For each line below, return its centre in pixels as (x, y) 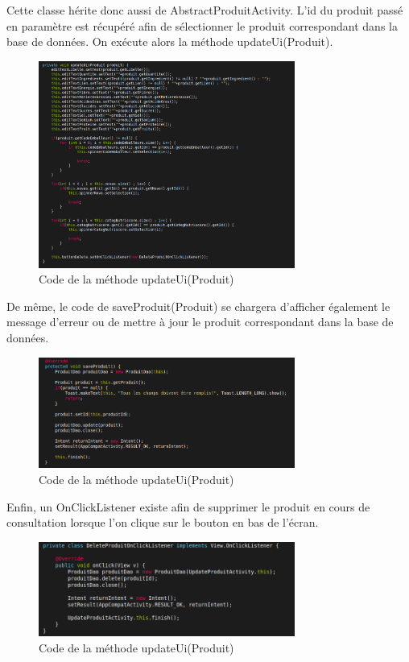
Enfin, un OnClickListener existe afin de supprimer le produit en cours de (188, 506)
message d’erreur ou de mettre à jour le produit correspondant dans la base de (200, 322)
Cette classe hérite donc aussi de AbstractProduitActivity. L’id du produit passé (205, 10)
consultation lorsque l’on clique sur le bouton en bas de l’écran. (163, 522)
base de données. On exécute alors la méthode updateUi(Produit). (170, 41)
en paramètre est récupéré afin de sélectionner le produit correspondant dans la (202, 25)
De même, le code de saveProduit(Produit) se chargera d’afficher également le (198, 306)
